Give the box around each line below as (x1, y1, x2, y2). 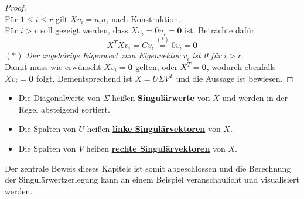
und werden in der (222, 92, 288, 104)
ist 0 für (192, 49, 221, 61)
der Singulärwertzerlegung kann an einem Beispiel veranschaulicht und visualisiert (5, 173, 299, 186)
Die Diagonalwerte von (18, 92, 101, 104)
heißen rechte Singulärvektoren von (86, 142, 226, 155)
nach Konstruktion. (111, 12, 181, 25)
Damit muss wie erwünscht (5, 61, 101, 73)
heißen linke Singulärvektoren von (87, 123, 221, 135)
